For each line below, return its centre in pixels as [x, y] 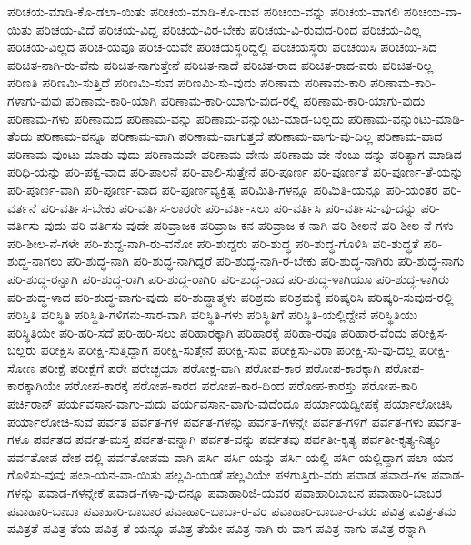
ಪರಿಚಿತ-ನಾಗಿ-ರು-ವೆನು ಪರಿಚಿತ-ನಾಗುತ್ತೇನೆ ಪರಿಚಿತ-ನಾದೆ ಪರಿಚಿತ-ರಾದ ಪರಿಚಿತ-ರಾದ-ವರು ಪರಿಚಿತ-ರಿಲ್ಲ [220, 64]
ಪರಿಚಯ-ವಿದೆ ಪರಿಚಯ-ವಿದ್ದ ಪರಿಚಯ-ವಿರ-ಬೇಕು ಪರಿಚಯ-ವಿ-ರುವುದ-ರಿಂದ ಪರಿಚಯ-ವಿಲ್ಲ [229, 29]
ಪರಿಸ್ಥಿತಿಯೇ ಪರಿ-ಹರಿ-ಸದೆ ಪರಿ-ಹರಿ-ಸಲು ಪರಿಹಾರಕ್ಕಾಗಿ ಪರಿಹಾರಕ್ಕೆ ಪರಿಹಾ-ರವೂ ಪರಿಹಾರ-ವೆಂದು [207, 332]
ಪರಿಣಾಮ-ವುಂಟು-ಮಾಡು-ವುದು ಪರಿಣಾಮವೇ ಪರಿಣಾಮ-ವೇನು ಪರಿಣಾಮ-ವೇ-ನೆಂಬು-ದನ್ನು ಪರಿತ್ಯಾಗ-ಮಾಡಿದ [235, 153]
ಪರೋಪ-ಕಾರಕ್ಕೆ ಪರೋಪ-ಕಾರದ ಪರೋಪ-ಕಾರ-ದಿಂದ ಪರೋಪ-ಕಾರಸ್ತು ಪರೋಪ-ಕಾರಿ [241, 385]
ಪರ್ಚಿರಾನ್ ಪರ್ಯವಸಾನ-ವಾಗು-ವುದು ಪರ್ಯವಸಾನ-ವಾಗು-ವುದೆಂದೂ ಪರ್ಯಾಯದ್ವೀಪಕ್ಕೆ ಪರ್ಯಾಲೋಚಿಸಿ [230, 404]
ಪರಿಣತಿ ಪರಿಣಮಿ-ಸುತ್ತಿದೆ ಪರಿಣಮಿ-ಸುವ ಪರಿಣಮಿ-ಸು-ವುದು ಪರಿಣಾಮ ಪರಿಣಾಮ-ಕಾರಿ [187, 82]
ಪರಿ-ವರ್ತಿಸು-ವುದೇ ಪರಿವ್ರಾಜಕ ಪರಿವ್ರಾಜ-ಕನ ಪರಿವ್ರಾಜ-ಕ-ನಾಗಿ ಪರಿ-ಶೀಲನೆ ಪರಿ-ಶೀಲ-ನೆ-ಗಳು [262, 225]
